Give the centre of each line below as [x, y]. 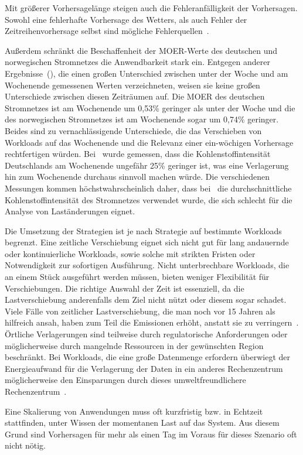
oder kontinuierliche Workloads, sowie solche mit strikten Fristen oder [130, 253]
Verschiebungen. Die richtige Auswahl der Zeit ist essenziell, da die [125, 288]
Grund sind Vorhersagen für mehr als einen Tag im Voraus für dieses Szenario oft [151, 434]
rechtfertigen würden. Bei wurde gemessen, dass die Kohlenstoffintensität [138, 154]
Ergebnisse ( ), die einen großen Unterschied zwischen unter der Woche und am [147, 73]
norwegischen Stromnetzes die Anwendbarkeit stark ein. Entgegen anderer [137, 62]
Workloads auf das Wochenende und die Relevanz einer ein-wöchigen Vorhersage [149, 142]
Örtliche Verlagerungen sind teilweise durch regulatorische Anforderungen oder [146, 334]
